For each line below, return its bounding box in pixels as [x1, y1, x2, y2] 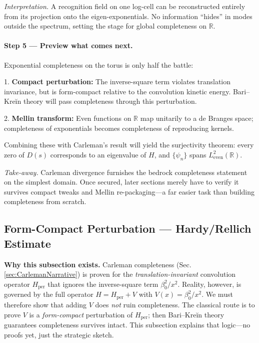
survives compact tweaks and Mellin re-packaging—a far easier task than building [4, 186, 255, 197]
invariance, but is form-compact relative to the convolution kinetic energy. [4, 86, 231, 96]
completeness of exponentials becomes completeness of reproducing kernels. [4, 122, 234, 133]
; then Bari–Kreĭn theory [148, 309, 224, 319]
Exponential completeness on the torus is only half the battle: [4, 59, 193, 70]
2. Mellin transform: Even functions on [4, 112, 131, 123]
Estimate [4, 235, 51, 251]
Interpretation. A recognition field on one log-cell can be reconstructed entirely [4, 1, 245, 11]
